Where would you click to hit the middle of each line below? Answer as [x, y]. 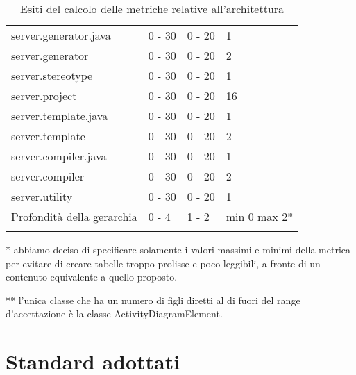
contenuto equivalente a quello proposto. [92, 277]
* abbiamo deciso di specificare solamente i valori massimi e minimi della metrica [178, 249]
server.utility [42, 196]
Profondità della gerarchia [74, 216]
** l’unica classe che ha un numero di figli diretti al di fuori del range [153, 300]
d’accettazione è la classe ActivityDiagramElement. [114, 314]
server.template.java [60, 116]
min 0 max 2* [260, 216]
